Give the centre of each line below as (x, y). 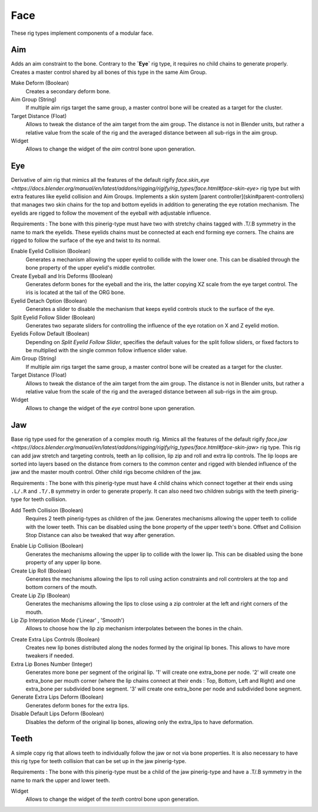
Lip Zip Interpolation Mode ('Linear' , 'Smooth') (68, 620)
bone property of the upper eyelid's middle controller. (91, 268)
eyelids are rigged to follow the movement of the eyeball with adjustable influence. (111, 213)
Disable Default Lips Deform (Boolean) (57, 713)
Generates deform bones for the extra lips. (77, 705)
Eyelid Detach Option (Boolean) (49, 300)
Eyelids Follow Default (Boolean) (50, 334)
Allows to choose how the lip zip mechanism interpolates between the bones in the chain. (134, 628)
